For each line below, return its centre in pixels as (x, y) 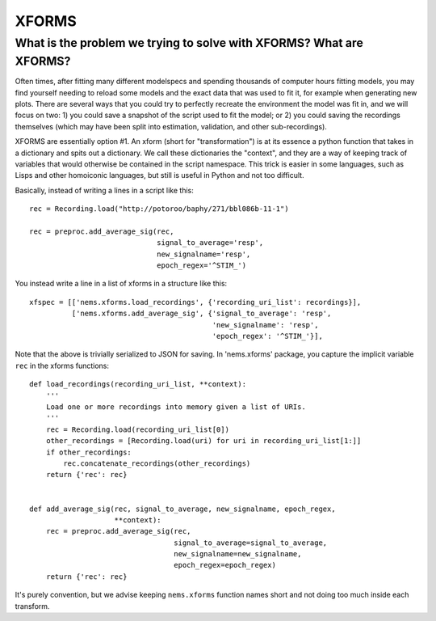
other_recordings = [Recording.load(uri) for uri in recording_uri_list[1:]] (203, 441)
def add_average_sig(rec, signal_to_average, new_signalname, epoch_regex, (182, 509)
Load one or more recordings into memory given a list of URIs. (176, 407)
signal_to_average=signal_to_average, (251, 543)
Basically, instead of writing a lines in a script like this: (104, 190)
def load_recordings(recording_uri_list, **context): (138, 384)
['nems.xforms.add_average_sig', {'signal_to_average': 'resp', (201, 314)
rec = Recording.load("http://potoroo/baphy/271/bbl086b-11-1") (159, 209)
